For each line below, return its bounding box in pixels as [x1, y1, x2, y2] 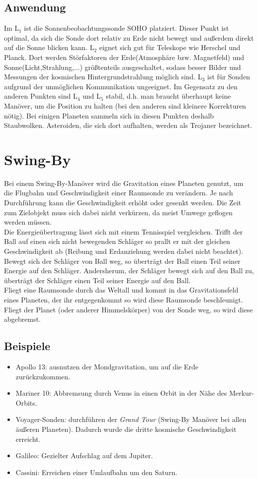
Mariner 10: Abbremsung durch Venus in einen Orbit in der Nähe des [15, 388, 227, 398]
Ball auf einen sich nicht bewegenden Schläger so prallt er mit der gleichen [4, 236, 230, 246]
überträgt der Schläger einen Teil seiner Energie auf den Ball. [4, 275, 191, 285]
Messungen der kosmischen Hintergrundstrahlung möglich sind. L [4, 71, 202, 82]
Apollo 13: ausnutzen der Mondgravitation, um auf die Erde [15, 361, 198, 371]
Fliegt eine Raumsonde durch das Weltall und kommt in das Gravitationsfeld [4, 285, 239, 295]
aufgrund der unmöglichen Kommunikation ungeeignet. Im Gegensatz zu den [4, 81, 238, 91]
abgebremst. [4, 314, 41, 324]
